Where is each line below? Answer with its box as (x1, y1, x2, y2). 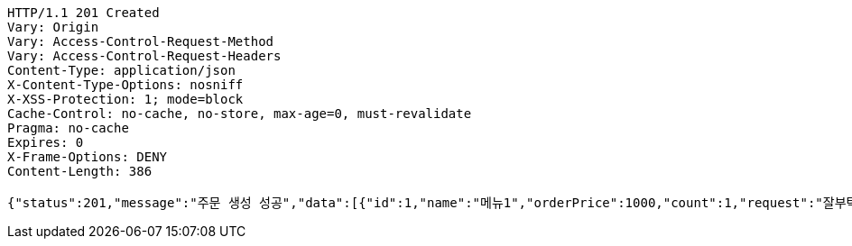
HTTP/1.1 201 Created (7, 5, 160, 20)
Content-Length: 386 (7, 164, 153, 178)
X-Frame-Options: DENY (7, 150, 168, 164)
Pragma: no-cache (7, 121, 129, 135)
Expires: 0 (7, 135, 84, 150)
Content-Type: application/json (7, 63, 236, 77)
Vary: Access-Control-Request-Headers (7, 49, 282, 63)
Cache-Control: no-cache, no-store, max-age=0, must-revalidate (7, 106, 472, 121)
